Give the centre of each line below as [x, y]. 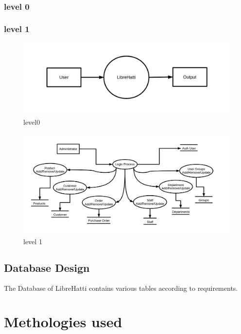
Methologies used [63, 321]
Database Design [47, 267]
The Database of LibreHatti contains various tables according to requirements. [121, 288]
